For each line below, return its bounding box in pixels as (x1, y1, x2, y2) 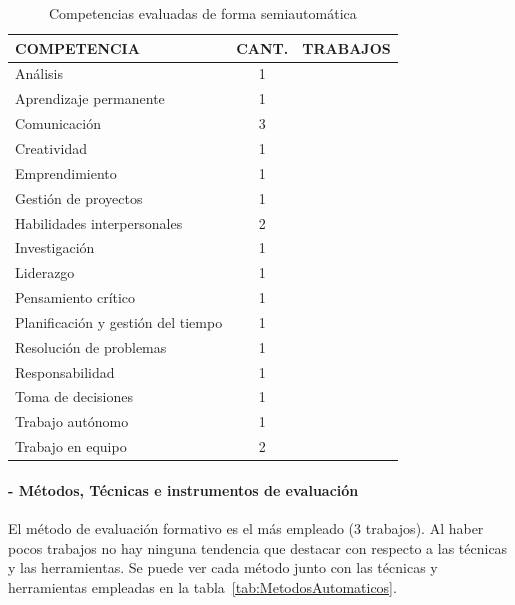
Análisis (15, 63, 63, 84)
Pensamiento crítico (15, 287, 136, 308)
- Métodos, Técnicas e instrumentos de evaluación (8, 479, 359, 500)
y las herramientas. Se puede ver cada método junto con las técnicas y (8, 557, 438, 578)
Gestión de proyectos (15, 187, 143, 208)
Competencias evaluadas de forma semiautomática (48, 3, 357, 23)
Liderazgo (15, 262, 75, 283)
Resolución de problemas (15, 336, 167, 357)
